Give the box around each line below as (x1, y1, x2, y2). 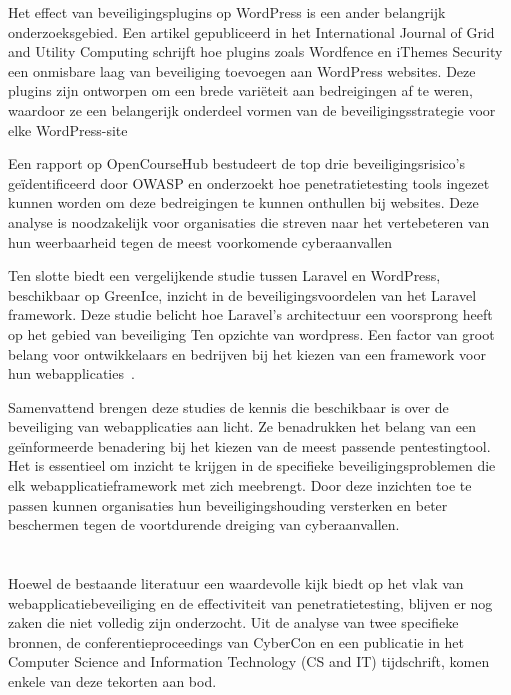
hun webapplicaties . (8, 363, 135, 384)
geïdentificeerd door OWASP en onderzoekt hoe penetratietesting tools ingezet (8, 172, 490, 193)
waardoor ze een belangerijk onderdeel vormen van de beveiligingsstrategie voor (8, 99, 496, 120)
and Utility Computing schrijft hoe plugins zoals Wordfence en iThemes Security (8, 41, 503, 62)
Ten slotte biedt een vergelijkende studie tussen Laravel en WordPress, (8, 265, 441, 286)
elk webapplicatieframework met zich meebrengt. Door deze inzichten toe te (8, 475, 472, 496)
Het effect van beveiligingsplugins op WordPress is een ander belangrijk (8, 2, 446, 22)
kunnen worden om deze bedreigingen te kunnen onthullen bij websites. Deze (8, 192, 479, 213)
